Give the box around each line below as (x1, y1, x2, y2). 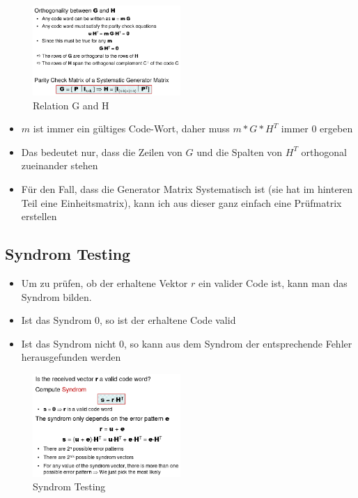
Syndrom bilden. (21, 289, 92, 304)
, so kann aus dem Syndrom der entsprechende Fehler (124, 336, 352, 350)
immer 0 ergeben (281, 121, 353, 136)
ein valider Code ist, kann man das (199, 276, 348, 290)
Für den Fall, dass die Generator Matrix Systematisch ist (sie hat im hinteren (21, 182, 353, 196)
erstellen (21, 209, 57, 224)
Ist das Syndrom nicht (21, 336, 116, 350)
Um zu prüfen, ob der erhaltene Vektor (21, 276, 188, 290)
